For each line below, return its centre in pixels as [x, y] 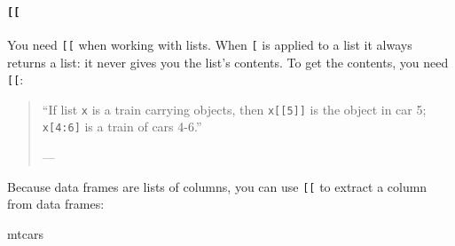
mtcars [25, 233]
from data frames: [56, 204]
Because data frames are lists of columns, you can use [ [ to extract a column [217, 186]
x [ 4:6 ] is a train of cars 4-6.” [122, 127]
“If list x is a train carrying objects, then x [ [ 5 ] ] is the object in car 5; [234, 109]
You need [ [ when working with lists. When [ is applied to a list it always [210, 44]
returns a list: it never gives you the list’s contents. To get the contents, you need [228, 62]
